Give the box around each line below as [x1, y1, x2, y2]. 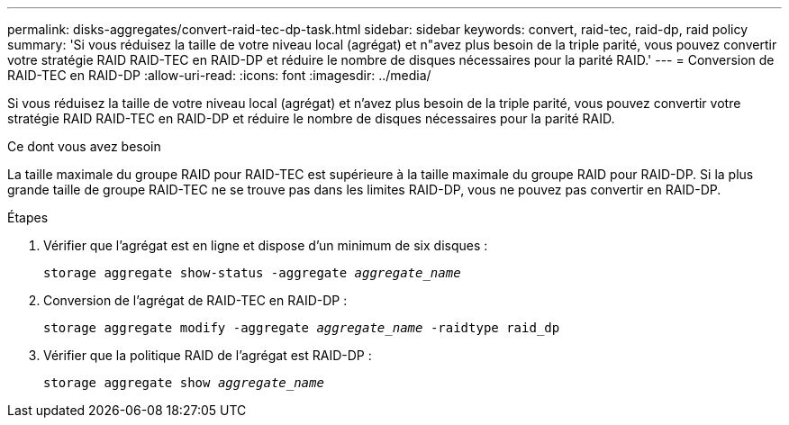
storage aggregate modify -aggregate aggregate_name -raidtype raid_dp [43, 321, 560, 335]
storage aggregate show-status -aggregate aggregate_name [43, 266, 461, 280]
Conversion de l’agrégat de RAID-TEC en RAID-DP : [43, 293, 348, 308]
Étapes [7, 210, 49, 225]
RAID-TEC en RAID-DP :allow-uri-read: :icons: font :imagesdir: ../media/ [7, 68, 431, 83]
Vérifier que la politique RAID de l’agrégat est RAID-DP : [43, 348, 372, 363]
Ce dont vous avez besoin [7, 139, 161, 154]
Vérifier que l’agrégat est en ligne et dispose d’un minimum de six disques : [43, 238, 488, 253]
